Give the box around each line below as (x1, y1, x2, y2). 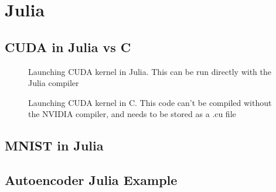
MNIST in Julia (5, 136, 104, 155)
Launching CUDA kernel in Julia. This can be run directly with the (28, 65, 271, 77)
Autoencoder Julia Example (5, 171, 178, 189)
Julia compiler (28, 77, 79, 89)
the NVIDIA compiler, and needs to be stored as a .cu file (28, 108, 236, 120)
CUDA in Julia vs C (5, 37, 131, 56)
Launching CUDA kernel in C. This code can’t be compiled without (28, 96, 272, 108)
